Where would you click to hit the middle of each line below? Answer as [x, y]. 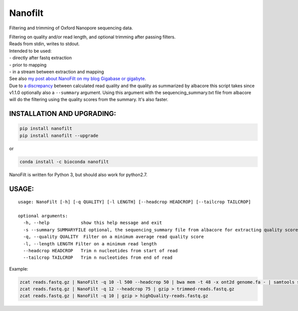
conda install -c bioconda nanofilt [64, 161]
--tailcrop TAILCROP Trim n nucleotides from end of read [98, 258]
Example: [19, 269]
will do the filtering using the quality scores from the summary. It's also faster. [89, 100]
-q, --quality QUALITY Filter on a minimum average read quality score [113, 237]
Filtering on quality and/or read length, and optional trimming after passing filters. [92, 37]
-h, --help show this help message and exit [93, 223]
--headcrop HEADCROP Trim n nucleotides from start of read [101, 251]
